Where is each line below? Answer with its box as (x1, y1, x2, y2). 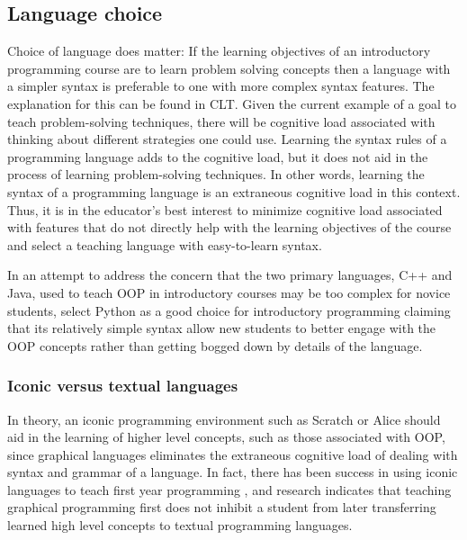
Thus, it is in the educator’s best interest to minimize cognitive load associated (7, 200, 443, 219)
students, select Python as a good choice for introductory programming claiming (7, 301, 451, 319)
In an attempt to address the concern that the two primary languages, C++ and (7, 265, 453, 284)
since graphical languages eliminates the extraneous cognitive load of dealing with (7, 445, 458, 463)
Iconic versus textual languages (7, 374, 238, 397)
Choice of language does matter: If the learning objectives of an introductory (7, 41, 431, 60)
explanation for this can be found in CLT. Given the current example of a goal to (7, 94, 457, 112)
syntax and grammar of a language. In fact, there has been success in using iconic (7, 463, 458, 481)
